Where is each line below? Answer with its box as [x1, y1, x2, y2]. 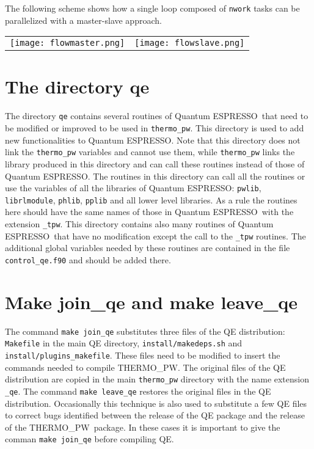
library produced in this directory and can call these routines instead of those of [5, 157, 305, 170]
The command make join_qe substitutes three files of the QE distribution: [5, 324, 285, 337]
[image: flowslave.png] [134, 38, 245, 48]
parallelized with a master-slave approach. [5, 13, 162, 26]
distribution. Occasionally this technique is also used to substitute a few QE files [5, 396, 307, 409]
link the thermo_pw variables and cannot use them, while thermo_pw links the [5, 145, 295, 158]
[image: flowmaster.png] [10, 38, 125, 48]
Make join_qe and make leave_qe [5, 289, 298, 314]
